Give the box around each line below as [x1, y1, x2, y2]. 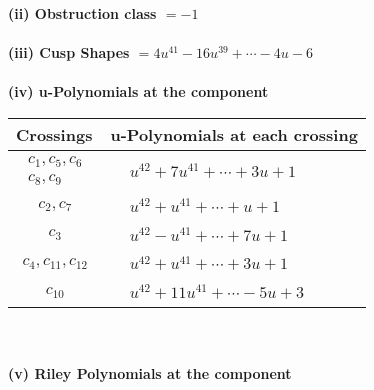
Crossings [16, 122, 93, 146]
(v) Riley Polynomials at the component [8, 362, 292, 383]
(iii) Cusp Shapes [8, 42, 130, 63]
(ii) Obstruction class [8, 3, 157, 23]
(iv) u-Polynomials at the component [8, 81, 269, 102]
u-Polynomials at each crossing [110, 122, 358, 146]
